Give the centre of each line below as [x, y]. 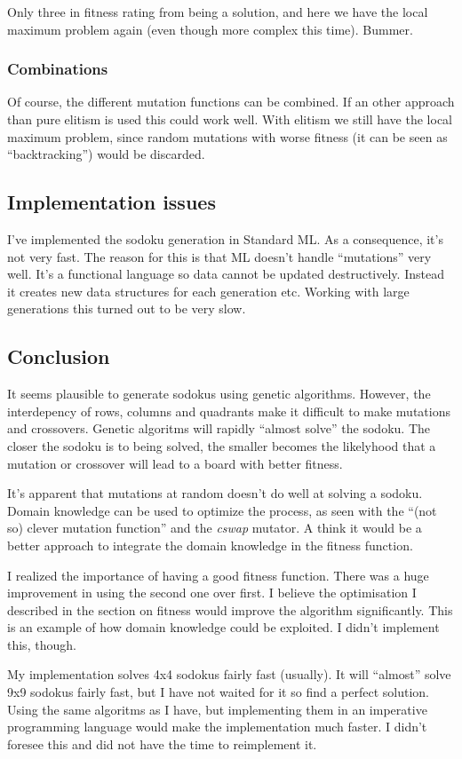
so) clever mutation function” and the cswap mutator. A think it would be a [215, 528]
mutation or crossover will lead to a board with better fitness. [175, 463]
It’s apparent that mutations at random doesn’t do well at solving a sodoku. [215, 493]
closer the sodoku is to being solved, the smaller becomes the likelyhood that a [222, 445]
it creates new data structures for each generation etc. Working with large [208, 291]
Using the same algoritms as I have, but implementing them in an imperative [217, 709]
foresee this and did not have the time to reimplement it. [162, 743]
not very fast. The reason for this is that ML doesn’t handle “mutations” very [219, 256]
